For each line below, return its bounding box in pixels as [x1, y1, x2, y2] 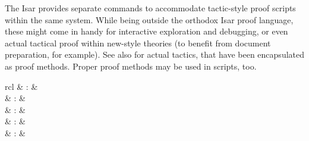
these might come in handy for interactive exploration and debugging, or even [5, 25, 288, 37]
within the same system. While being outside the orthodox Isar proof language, [5, 13, 294, 26]
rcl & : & [5, 80, 38, 92]
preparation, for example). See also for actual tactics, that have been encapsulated [5, 48, 304, 61]
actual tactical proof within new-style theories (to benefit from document [5, 36, 271, 49]
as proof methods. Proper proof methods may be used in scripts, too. [5, 59, 257, 72]
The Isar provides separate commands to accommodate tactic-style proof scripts [5, 2, 296, 14]
